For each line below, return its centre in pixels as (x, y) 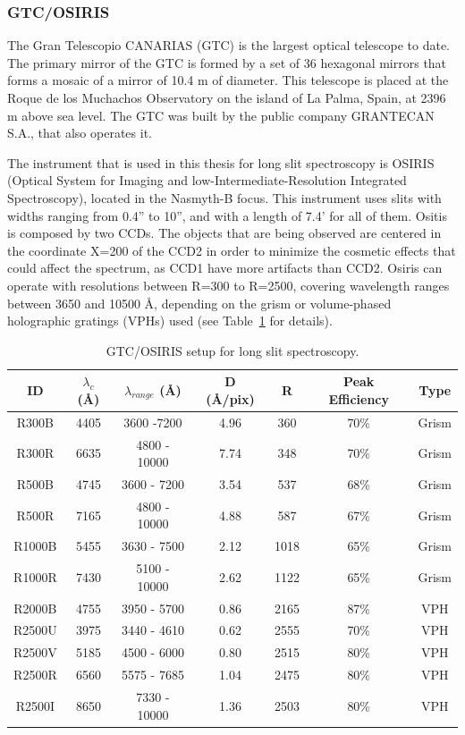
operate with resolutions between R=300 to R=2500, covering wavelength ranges (228, 285)
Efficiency (359, 398)
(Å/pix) (230, 398)
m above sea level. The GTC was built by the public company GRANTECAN (221, 115)
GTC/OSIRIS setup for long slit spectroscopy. (232, 350)
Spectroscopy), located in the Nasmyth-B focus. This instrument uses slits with (224, 197)
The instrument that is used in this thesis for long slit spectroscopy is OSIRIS (221, 162)
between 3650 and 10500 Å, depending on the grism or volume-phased (199, 303)
